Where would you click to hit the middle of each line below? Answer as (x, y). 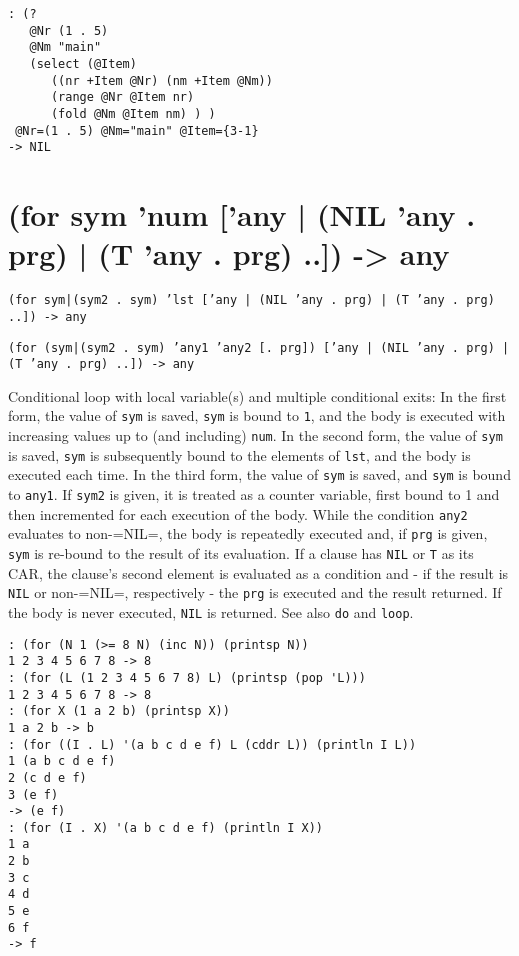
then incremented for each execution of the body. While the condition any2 (238, 513)
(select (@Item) (83, 63)
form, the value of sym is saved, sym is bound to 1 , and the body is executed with (257, 415)
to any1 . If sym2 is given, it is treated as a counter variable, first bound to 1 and (254, 494)
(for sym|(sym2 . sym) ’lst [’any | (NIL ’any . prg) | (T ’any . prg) (251, 300)
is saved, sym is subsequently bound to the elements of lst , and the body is (239, 454)
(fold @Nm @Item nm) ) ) (133, 113)
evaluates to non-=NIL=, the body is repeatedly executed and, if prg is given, (248, 533)
